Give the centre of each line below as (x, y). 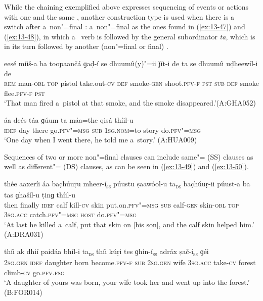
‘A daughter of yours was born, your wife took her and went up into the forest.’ (127, 282)
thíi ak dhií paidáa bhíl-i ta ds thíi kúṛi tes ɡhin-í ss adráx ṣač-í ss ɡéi (106, 252)
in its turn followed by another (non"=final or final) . (86, 46)
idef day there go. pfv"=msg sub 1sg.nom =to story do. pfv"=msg (102, 130)
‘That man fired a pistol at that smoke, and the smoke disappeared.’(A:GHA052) (130, 103)
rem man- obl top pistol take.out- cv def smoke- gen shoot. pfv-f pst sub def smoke (131, 83)
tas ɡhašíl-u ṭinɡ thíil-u (40, 195)
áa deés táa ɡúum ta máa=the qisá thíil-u (69, 119)
